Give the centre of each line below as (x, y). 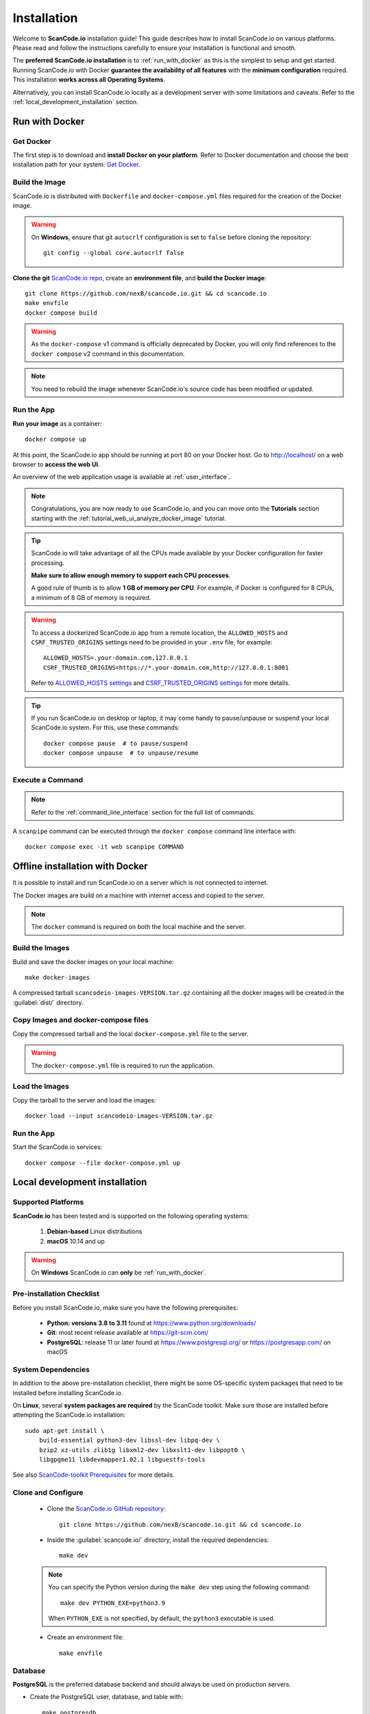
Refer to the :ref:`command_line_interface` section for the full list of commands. (143, 812)
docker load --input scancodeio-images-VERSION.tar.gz (119, 1116)
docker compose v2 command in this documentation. (108, 354)
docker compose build (61, 313)
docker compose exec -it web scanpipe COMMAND (104, 847)
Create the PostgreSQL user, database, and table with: (107, 1697)
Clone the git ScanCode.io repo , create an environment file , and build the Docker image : (139, 278)
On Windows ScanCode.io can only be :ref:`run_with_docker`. (119, 1272)
